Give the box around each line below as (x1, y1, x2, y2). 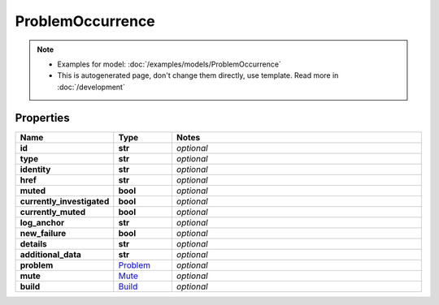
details (20, 238, 48, 249)
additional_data (20, 248, 81, 260)
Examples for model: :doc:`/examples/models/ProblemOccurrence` (57, 59, 282, 69)
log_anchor (20, 217, 65, 228)
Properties (15, 110, 70, 125)
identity (20, 163, 51, 174)
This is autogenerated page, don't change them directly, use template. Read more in (57, 71, 339, 80)
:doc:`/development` (57, 82, 125, 92)
